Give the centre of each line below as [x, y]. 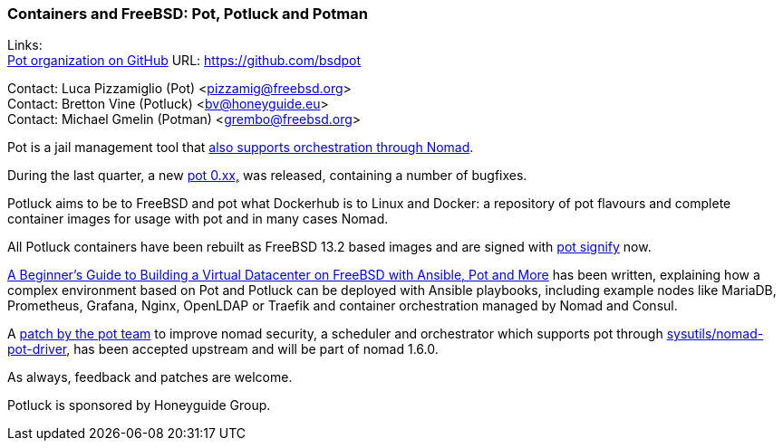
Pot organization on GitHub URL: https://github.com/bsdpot [184, 61]
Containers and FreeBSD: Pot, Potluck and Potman [188, 14]
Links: [25, 45]
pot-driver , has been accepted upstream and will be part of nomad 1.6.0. [223, 349]
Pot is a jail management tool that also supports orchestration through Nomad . [241, 148]
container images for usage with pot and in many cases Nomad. [198, 219]
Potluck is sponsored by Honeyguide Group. [139, 405]
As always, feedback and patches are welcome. [150, 377]
